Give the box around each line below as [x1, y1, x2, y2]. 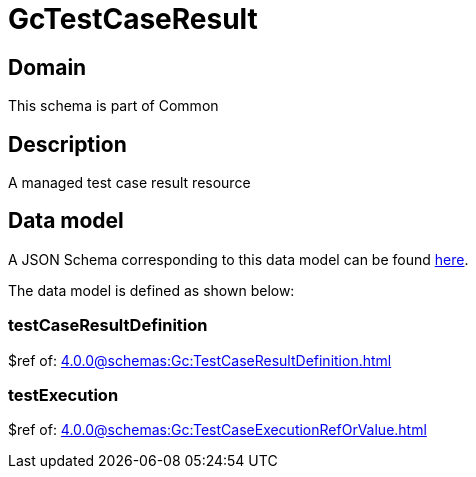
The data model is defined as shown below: [8, 281, 295, 299]
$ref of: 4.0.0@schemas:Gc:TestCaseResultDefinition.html [8, 351, 392, 369]
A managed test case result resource [8, 174, 251, 192]
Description [8, 131, 127, 157]
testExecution [8, 384, 119, 405]
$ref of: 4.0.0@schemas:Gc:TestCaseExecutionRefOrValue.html [8, 421, 427, 439]
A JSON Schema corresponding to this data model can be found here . [8, 250, 469, 268]
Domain [8, 54, 87, 80]
